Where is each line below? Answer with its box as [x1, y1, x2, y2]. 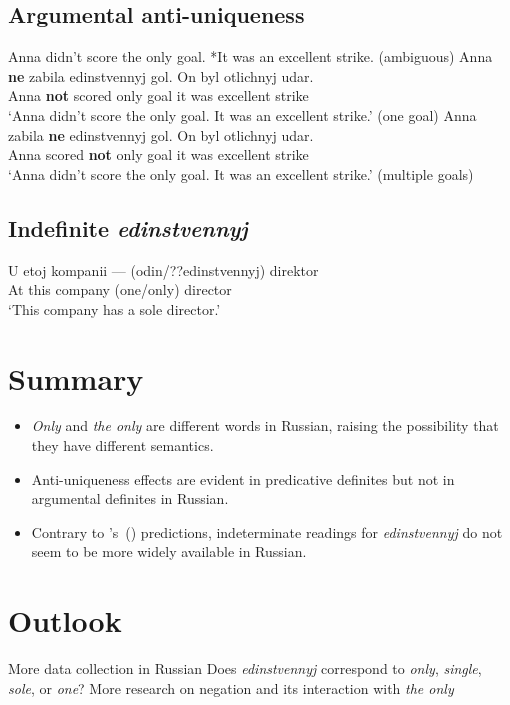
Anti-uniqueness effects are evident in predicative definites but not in [31, 468, 455, 489]
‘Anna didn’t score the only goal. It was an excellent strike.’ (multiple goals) [8, 163, 474, 184]
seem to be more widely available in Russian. [31, 541, 307, 562]
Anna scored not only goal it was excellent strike [8, 144, 309, 165]
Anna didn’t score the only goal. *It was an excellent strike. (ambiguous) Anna [8, 46, 493, 67]
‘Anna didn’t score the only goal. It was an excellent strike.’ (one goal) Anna [8, 104, 477, 125]
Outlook [8, 600, 122, 641]
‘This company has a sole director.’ [8, 298, 221, 319]
